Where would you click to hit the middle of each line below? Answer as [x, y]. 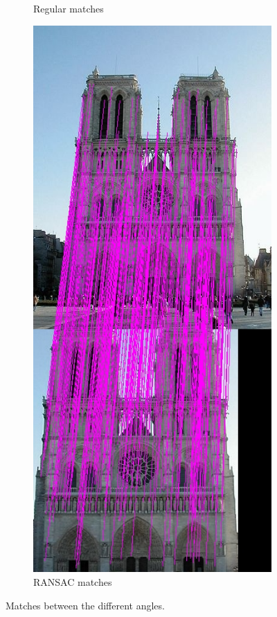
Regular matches [69, 8]
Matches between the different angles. [85, 605]
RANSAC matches [73, 581]
